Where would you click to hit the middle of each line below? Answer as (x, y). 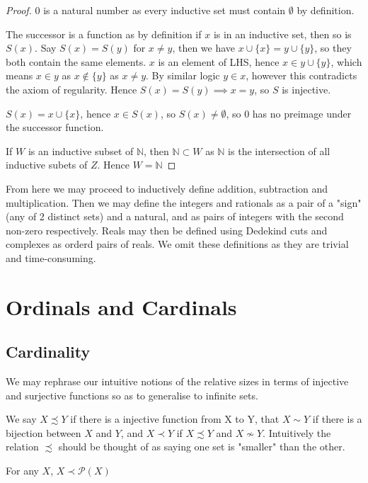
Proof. (19, 10)
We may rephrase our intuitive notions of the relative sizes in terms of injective (177, 381)
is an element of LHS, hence (219, 61)
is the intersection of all (279, 150)
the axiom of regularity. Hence (71, 89)
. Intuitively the (297, 432)
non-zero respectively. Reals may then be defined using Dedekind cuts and (167, 230)
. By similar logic (183, 75)
